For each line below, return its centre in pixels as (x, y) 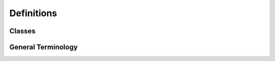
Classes (22, 31)
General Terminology (44, 47)
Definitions (33, 13)
